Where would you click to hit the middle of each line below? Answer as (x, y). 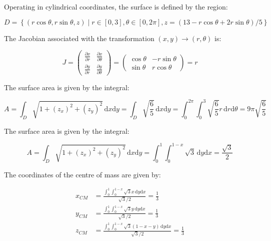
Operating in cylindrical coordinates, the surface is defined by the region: (116, 7)
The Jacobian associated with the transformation (79, 38)
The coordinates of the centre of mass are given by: (82, 174)
